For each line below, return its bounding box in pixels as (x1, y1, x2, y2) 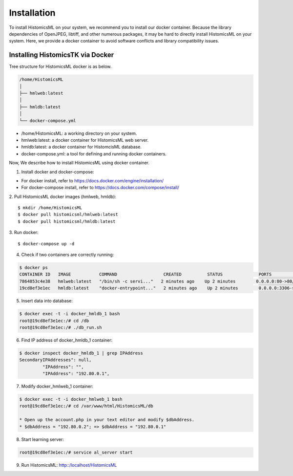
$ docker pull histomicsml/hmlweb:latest (18, 212, 118, 217)
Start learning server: (21, 436, 64, 442)
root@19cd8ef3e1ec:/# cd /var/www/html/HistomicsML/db (19, 403, 153, 409)
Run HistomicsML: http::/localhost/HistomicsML (21, 462, 117, 468)
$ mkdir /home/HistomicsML (18, 205, 83, 211)
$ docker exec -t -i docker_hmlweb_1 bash (19, 396, 123, 402)
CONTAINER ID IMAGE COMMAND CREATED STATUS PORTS (19, 272, 272, 277)
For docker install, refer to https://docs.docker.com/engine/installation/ (21, 177, 164, 183)
